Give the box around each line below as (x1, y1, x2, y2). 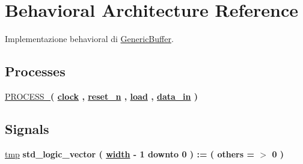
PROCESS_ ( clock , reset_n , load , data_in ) (5, 90, 198, 102)
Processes (5, 62, 66, 80)
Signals (5, 119, 49, 138)
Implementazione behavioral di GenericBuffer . (5, 32, 174, 45)
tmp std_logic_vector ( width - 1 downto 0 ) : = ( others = (5, 147, 255, 160)
